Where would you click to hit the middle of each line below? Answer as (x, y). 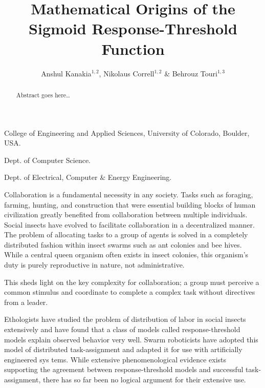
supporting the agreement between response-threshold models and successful (124, 369)
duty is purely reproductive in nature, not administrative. (94, 265)
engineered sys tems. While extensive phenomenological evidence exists (115, 359)
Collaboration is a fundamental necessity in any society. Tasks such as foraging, (129, 194)
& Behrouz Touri (191, 73)
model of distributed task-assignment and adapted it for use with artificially (123, 349)
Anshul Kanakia (66, 73)
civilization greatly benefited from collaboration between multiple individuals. (126, 215)
